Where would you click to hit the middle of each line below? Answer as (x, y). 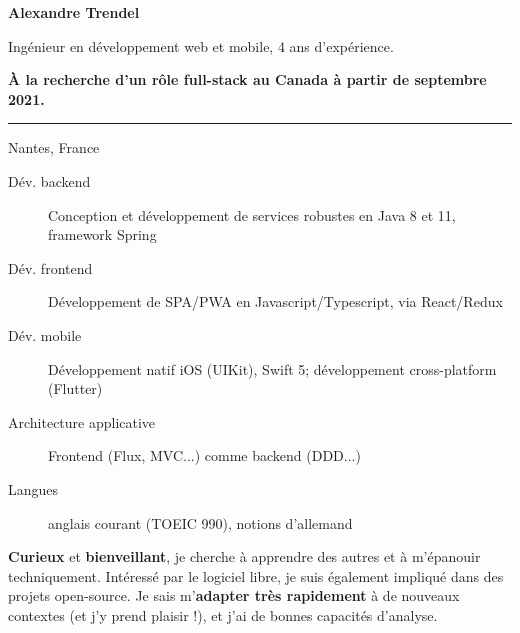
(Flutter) (75, 388)
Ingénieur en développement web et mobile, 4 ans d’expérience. (201, 45)
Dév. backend (49, 180)
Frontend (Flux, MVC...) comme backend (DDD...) (204, 455)
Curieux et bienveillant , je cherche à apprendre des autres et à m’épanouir (244, 556)
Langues (33, 488)
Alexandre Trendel (74, 12)
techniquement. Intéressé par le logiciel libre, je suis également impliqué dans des (256, 575)
